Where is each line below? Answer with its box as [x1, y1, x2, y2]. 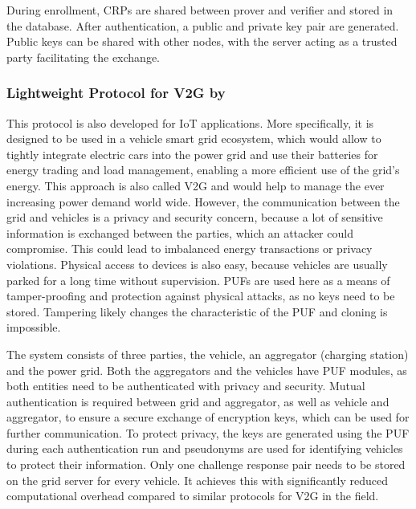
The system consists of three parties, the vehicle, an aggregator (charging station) [6, 345, 409, 362]
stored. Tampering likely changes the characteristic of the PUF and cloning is [6, 303, 388, 320]
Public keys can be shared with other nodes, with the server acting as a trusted [6, 33, 398, 50]
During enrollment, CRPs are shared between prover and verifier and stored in [6, 2, 394, 18]
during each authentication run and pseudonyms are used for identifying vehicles [6, 440, 403, 457]
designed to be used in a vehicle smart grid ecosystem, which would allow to [6, 130, 381, 147]
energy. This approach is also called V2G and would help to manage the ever [6, 177, 385, 193]
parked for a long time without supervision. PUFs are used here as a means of [6, 271, 390, 288]
